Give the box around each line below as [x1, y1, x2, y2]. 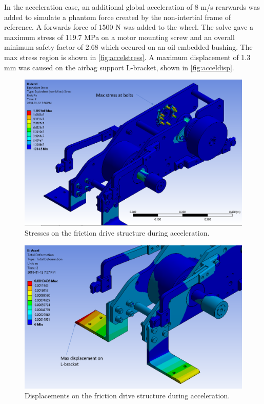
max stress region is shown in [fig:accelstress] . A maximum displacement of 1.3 [4, 51, 251, 62]
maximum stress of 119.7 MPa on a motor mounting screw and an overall [4, 31, 235, 42]
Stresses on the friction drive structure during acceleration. [25, 227, 210, 238]
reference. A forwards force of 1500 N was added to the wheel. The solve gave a [4, 22, 254, 32]
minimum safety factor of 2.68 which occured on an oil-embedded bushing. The [4, 42, 253, 52]
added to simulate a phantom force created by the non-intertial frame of [4, 11, 231, 22]
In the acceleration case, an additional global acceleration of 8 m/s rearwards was [4, 2, 260, 12]
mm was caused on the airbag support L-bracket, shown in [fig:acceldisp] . [4, 62, 234, 72]
